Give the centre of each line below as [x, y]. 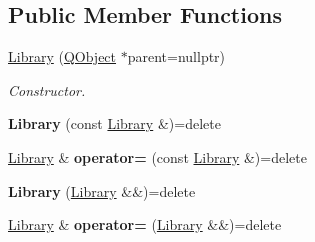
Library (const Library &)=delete [114, 123]
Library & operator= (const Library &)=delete [157, 156]
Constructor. [47, 89]
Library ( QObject [62, 56]
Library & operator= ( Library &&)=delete [145, 224]
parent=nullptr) [176, 56]
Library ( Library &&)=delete [102, 190]
